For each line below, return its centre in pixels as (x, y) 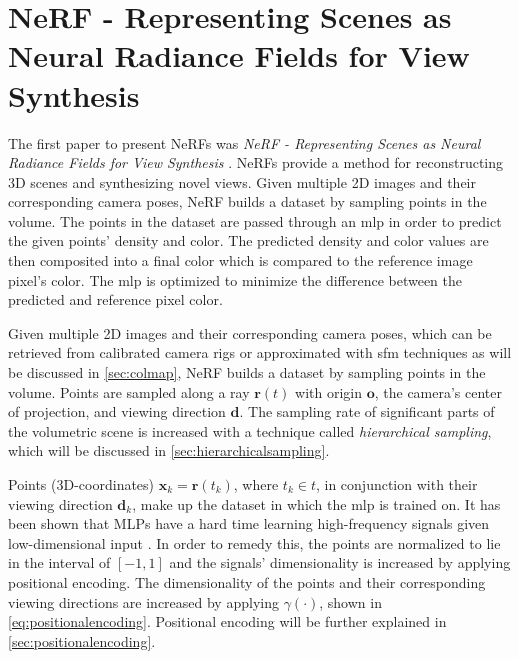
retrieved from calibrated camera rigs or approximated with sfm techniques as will (260, 352)
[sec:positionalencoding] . (82, 640)
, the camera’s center (438, 391)
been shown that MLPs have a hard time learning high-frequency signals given (249, 523)
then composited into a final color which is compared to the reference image (240, 260)
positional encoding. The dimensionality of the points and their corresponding (247, 581)
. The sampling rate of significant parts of (367, 411)
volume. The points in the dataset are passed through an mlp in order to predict (255, 220)
